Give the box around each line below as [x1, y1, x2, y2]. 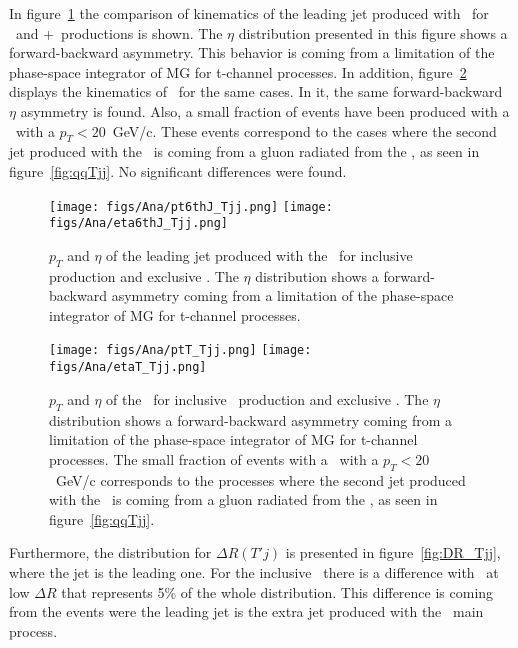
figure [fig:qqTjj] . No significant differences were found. [9, 160, 347, 181]
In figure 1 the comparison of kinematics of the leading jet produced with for [9, 3, 489, 23]
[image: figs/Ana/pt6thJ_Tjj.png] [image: [49, 199, 333, 214]
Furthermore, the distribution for [9, 542, 212, 563]
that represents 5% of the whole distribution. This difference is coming [61, 581, 494, 602]
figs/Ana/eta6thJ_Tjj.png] [49, 216, 228, 231]
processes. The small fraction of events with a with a [49, 448, 379, 469]
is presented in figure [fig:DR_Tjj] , [285, 542, 501, 563]
